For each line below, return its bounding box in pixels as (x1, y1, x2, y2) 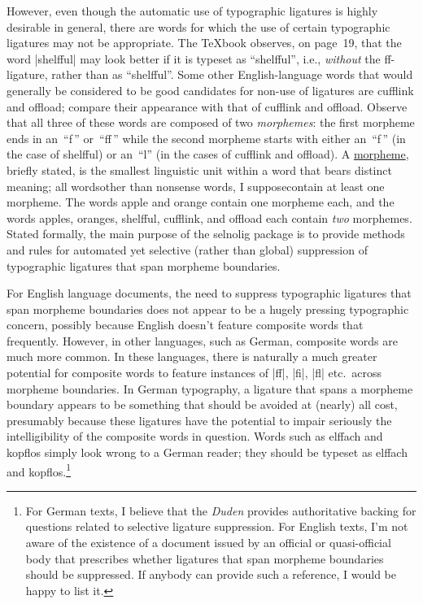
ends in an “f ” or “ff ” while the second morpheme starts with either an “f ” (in (7, 129, 406, 146)
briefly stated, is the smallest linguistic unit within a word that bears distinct (7, 161, 392, 178)
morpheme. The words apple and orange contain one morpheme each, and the (7, 193, 395, 211)
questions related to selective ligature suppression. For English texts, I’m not (25, 518, 408, 535)
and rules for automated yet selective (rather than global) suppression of (7, 241, 368, 258)
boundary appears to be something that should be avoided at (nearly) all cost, (7, 396, 398, 413)
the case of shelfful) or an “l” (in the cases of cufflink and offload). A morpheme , (7, 146, 409, 163)
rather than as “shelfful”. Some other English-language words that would (51, 66, 413, 83)
